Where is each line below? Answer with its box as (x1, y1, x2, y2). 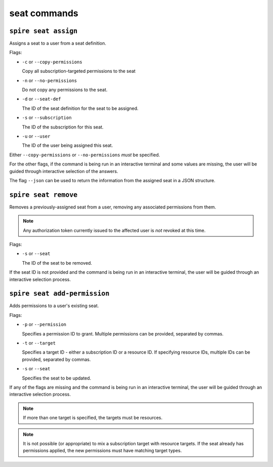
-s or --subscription (22, 114, 72, 121)
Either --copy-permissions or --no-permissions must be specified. (9, 152, 160, 158)
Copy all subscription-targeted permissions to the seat (22, 68, 136, 74)
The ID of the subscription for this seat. (22, 124, 104, 130)
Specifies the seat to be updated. (22, 375, 92, 381)
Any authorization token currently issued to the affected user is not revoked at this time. (23, 227, 206, 233)
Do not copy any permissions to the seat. (22, 87, 108, 93)
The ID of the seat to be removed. (22, 260, 93, 266)
